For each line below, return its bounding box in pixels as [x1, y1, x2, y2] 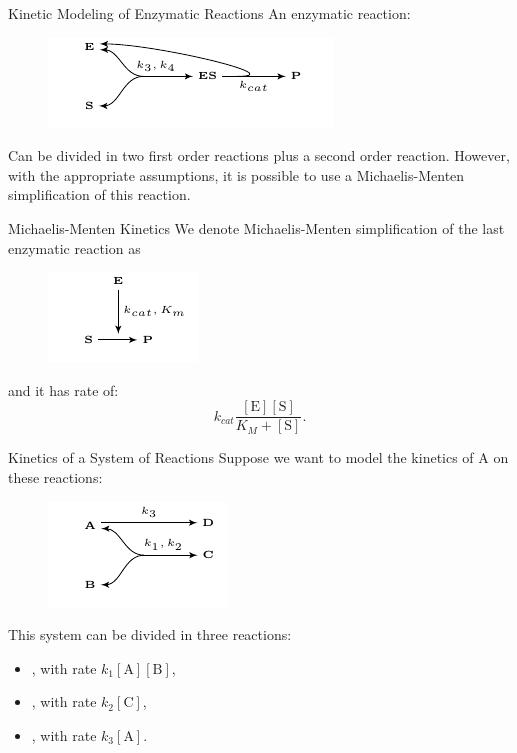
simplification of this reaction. [8, 184, 191, 205]
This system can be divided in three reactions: [8, 624, 292, 645]
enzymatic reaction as [8, 237, 141, 258]
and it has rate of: [8, 379, 119, 400]
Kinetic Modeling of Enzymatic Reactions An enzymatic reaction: [8, 3, 411, 23]
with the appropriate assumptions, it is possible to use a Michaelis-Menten [8, 164, 465, 185]
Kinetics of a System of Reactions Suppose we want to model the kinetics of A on [8, 447, 509, 468]
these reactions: [8, 467, 103, 487]
